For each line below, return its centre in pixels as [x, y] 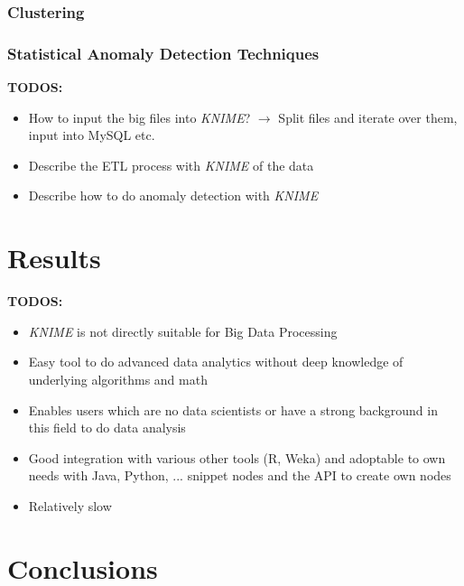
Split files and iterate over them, [368, 117]
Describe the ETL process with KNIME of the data [171, 165]
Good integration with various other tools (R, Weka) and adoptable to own [237, 457]
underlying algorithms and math [118, 379]
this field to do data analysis [107, 428]
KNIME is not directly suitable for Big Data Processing [183, 331]
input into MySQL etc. [92, 135]
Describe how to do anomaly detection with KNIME [173, 195]
